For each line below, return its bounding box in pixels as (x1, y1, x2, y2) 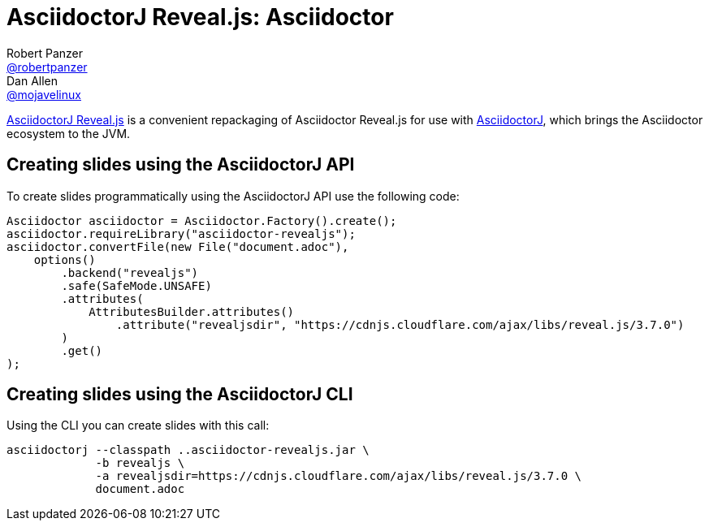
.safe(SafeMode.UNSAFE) (61, 279, 212, 292)
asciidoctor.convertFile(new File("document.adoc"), (6, 240, 349, 253)
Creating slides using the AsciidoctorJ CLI (6, 384, 353, 405)
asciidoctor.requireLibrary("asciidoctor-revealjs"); (6, 227, 356, 240)
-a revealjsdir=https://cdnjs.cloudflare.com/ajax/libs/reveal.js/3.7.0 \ (95, 469, 582, 483)
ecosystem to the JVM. (6, 126, 131, 140)
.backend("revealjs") (61, 266, 199, 279)
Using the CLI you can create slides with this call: (6, 418, 270, 433)
